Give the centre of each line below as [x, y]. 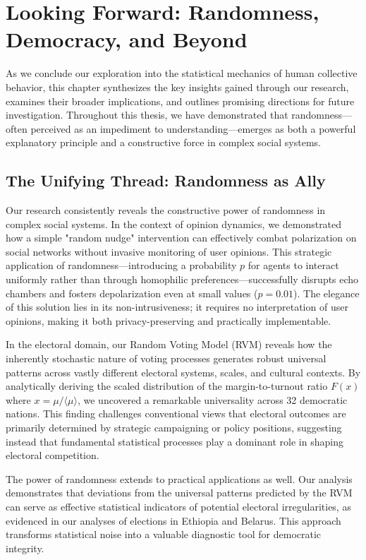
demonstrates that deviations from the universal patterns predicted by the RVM [179, 493]
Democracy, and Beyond [127, 39]
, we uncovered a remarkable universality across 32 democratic [212, 399]
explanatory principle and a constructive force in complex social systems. [163, 142]
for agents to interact [293, 265]
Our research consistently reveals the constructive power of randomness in [166, 210]
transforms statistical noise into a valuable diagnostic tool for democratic [164, 534]
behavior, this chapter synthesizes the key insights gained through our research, [177, 87]
